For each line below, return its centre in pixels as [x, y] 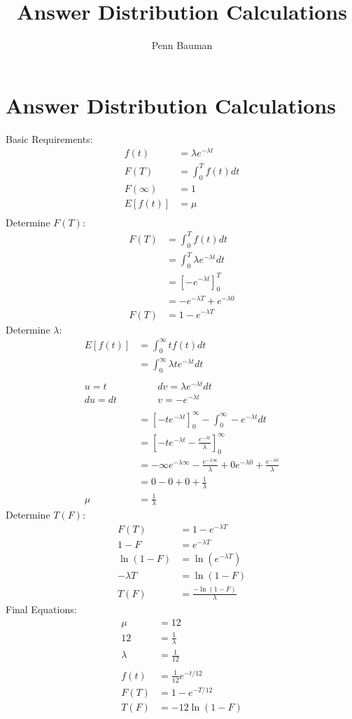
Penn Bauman [182, 45]
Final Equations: [41, 609]
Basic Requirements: [49, 138]
